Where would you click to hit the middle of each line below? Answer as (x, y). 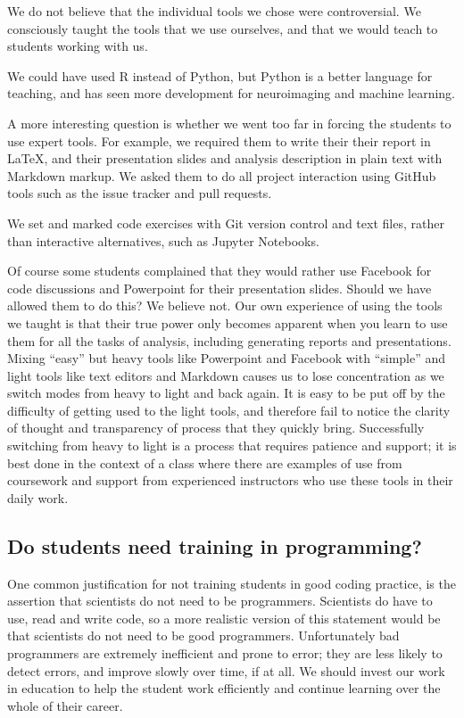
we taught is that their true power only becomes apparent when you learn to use (228, 322)
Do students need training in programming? (215, 545)
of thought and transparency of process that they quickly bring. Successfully (216, 428)
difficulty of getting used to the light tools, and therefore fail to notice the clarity (229, 410)
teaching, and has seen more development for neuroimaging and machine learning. (231, 93)
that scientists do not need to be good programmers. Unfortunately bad (203, 635)
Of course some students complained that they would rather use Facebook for (220, 271)
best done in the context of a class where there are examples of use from (205, 462)
